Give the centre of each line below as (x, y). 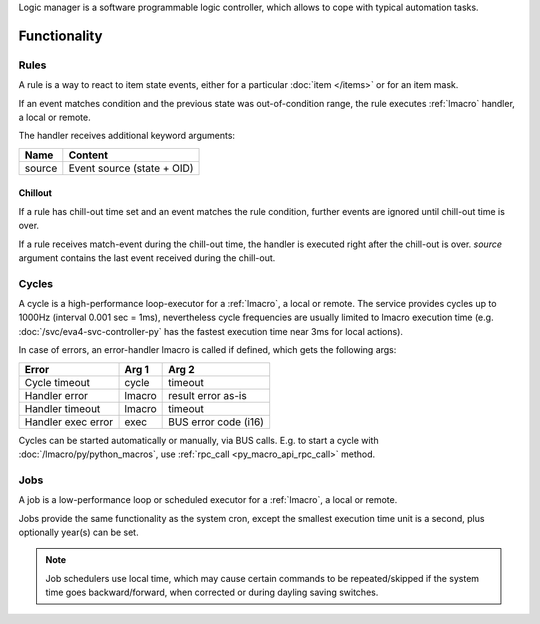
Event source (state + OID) (131, 168)
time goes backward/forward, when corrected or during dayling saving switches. (212, 592)
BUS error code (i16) (216, 422)
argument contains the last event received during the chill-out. (147, 257)
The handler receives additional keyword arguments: (126, 136)
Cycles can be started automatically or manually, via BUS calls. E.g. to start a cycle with (198, 440)
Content (88, 155)
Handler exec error (69, 422)
